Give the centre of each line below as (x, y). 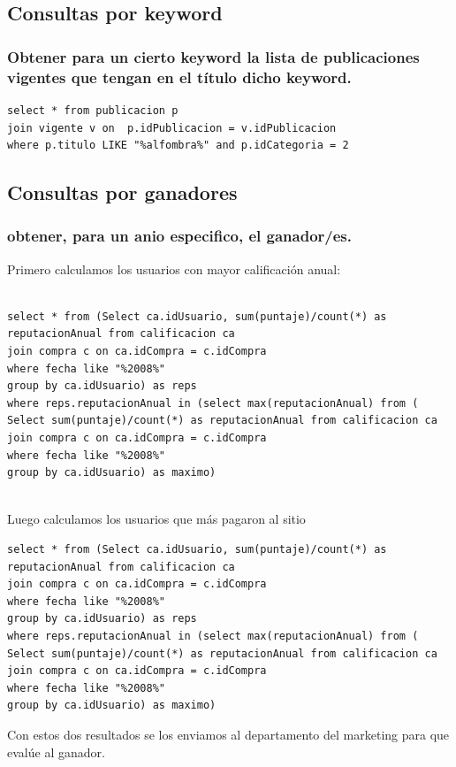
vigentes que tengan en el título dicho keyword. (179, 77)
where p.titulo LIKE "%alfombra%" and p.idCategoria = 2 (178, 146)
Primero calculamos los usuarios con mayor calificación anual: (174, 268)
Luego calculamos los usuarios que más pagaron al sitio (156, 519)
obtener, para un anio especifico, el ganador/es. (180, 236)
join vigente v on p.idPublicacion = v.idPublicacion (172, 128)
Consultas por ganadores (122, 192)
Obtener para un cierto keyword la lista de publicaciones (213, 56)
